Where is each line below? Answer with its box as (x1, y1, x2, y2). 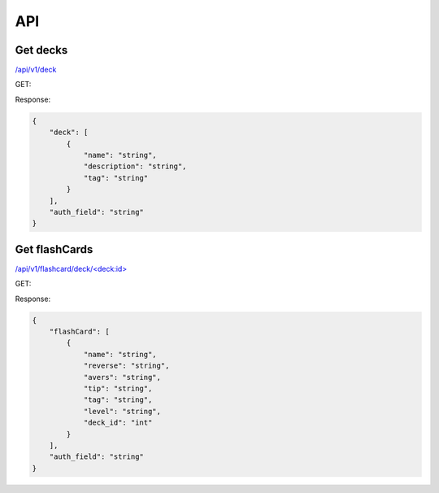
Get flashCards (15, 242, 93, 256)
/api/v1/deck (15, 65, 57, 75)
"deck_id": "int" (83, 418, 153, 427)
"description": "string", (83, 162, 187, 171)
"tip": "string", (83, 383, 153, 393)
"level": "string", (83, 407, 162, 416)
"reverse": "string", (83, 361, 170, 370)
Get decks (15, 43, 68, 57)
